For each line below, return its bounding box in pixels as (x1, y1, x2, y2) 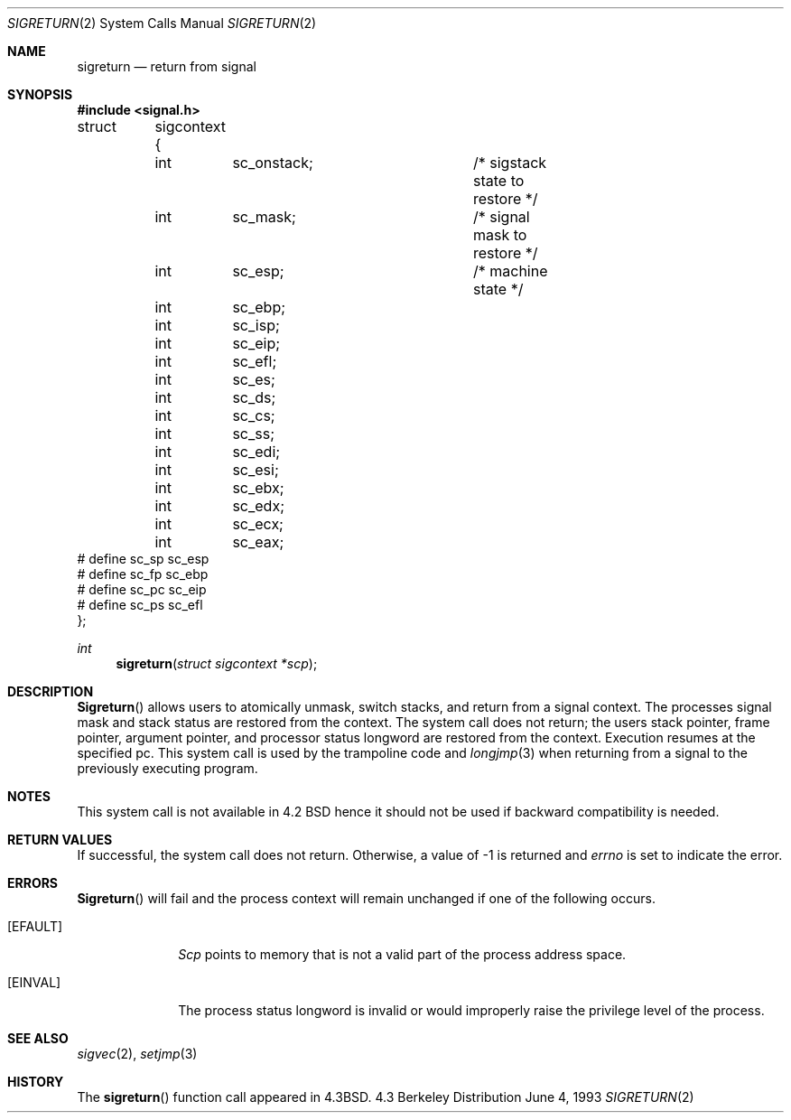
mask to (472, 226, 527, 244)
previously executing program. (77, 761, 258, 776)
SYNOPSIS (7, 87, 73, 102)
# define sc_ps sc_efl (77, 597, 203, 612)
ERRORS (7, 875, 59, 891)
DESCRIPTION (7, 684, 94, 699)
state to (472, 172, 525, 190)
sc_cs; (232, 406, 275, 425)
